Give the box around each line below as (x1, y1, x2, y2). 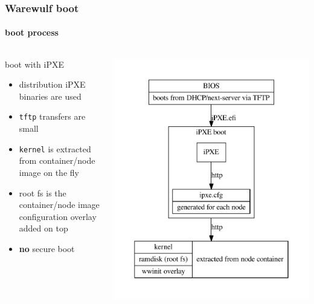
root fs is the (19, 186, 66, 199)
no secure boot (19, 242, 75, 254)
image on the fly (19, 166, 79, 178)
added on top (19, 222, 68, 234)
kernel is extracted (19, 142, 91, 155)
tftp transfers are (19, 110, 86, 123)
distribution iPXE (19, 78, 86, 91)
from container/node (19, 154, 95, 167)
